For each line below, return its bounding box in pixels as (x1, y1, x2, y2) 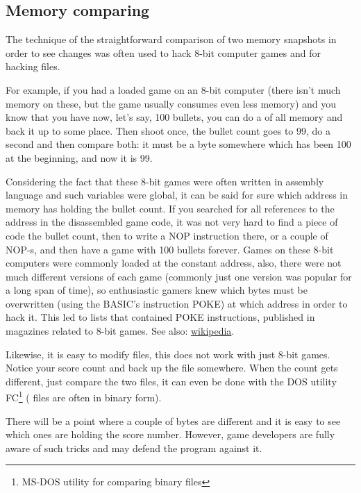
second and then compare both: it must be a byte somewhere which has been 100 (6, 137, 351, 151)
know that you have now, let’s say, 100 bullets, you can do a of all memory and (6, 110, 343, 124)
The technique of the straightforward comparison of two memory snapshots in (6, 32, 337, 47)
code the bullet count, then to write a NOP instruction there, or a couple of (6, 228, 328, 242)
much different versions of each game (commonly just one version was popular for (6, 269, 352, 283)
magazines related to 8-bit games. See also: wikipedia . (6, 324, 235, 338)
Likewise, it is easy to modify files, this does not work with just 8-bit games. (6, 346, 330, 361)
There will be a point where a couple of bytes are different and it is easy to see (6, 413, 341, 428)
